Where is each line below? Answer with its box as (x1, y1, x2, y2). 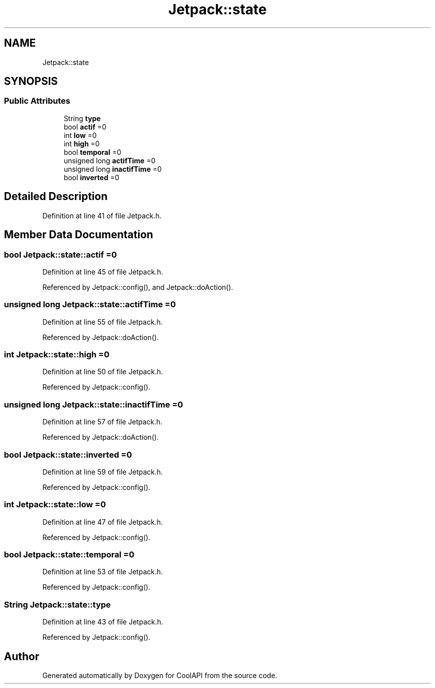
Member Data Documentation (4, 228, 153, 241)
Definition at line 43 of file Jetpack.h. (42, 618, 163, 626)
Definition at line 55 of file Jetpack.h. (42, 317, 163, 326)
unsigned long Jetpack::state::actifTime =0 (4, 299, 176, 310)
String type (64, 114, 101, 123)
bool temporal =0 (64, 147, 122, 156)
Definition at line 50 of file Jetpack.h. (42, 367, 163, 376)
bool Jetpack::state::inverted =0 (4, 449, 132, 460)
